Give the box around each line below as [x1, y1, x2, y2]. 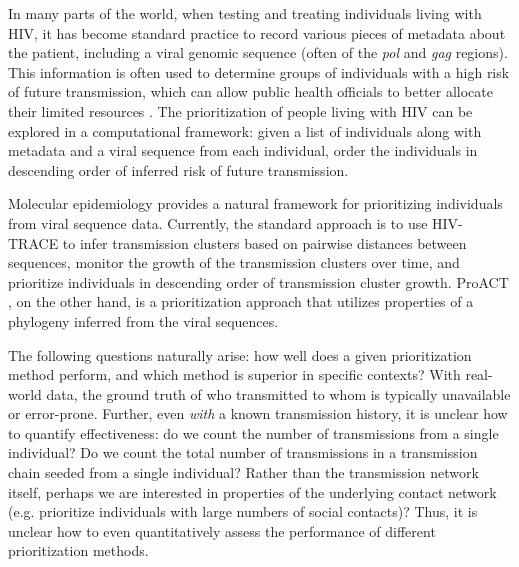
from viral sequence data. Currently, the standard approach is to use [8, 212, 428, 233]
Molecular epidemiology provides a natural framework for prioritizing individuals [8, 193, 503, 214]
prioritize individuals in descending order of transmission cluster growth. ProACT [8, 271, 509, 292]
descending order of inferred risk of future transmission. [8, 159, 349, 180]
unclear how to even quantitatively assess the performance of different [8, 520, 436, 541]
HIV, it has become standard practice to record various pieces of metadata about [8, 22, 506, 43]
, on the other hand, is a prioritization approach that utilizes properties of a [8, 291, 474, 312]
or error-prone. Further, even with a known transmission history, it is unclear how [8, 403, 508, 424]
